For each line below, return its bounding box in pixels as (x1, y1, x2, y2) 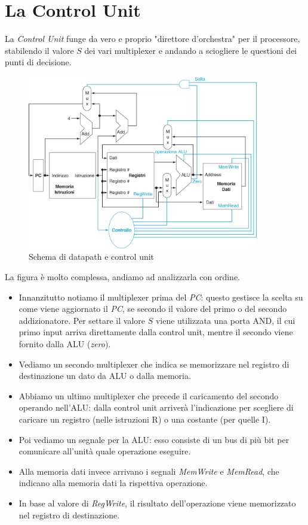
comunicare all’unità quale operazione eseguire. (19, 445, 191, 457)
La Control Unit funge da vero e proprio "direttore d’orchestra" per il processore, (5, 32, 300, 45)
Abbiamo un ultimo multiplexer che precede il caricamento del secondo (19, 389, 279, 402)
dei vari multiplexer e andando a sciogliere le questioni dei (84, 44, 297, 56)
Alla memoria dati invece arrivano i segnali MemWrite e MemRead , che (19, 465, 279, 477)
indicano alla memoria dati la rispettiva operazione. (19, 477, 208, 489)
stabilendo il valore (5, 44, 74, 56)
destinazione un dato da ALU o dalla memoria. (19, 369, 191, 382)
